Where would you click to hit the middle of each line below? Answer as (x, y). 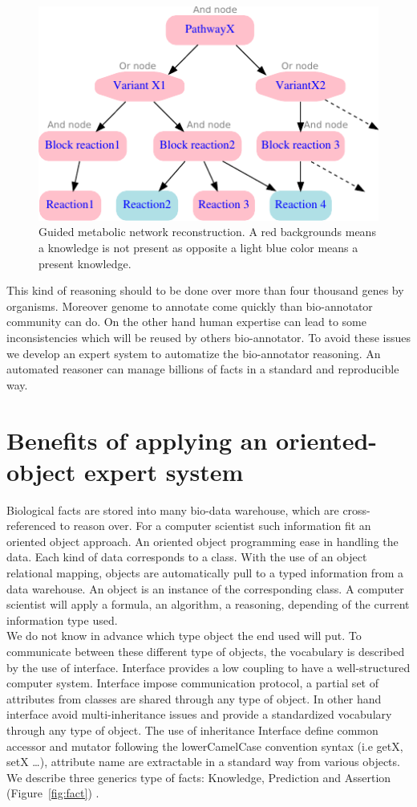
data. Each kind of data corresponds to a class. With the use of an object (187, 557)
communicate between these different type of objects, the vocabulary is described (206, 652)
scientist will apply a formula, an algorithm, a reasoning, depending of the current (208, 604)
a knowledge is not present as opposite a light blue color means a (198, 248)
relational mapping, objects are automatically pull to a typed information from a (205, 573)
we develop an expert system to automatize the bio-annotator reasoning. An (194, 353)
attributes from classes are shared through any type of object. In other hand (194, 698)
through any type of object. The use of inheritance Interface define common (192, 730)
